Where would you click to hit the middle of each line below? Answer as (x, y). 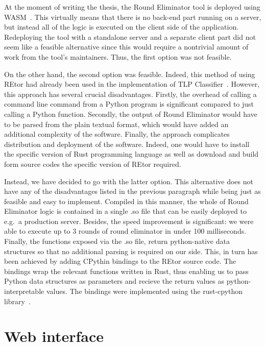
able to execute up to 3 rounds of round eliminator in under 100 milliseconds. (125, 231)
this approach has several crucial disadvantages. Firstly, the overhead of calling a (130, 94)
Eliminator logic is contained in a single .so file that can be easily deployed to (125, 211)
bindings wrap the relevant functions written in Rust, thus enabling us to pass (126, 271)
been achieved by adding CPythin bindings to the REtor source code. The (120, 261)
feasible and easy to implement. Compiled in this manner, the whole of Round (126, 201)
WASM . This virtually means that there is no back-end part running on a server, (133, 17)
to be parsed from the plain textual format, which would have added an (116, 124)
